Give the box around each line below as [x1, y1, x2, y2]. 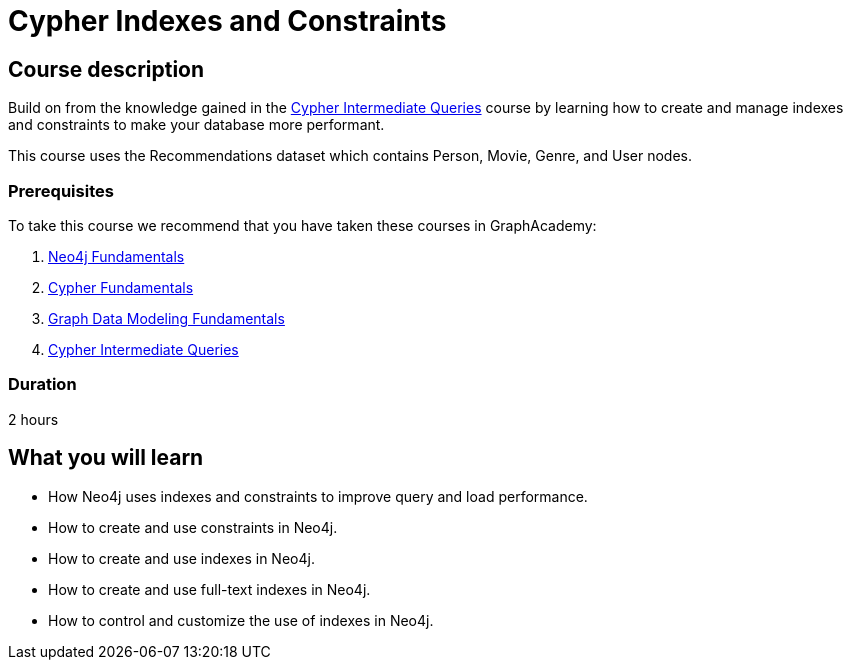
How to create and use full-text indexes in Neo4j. [48, 580, 371, 598]
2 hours [8, 410, 59, 428]
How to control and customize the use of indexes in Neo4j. [48, 611, 434, 629]
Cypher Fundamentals [48, 278, 194, 296]
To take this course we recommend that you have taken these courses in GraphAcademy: [8, 216, 597, 234]
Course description [8, 56, 205, 82]
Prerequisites [8, 180, 114, 201]
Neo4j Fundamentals [48, 247, 185, 265]
